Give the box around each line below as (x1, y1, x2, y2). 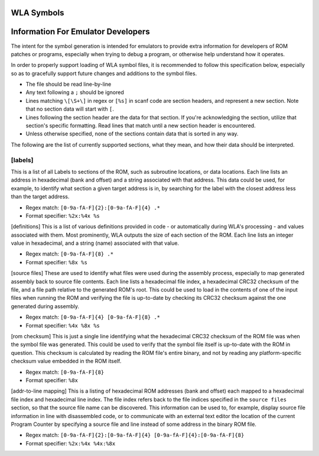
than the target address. (11, 193, 70, 200)
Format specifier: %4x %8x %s (25, 322, 100, 329)
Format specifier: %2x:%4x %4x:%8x (25, 439, 116, 447)
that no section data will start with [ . (25, 105, 115, 112)
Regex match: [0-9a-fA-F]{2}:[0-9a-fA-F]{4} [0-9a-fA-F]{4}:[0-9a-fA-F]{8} (25, 432, 245, 439)
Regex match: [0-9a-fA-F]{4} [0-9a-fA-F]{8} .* (25, 313, 161, 321)
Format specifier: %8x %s (25, 258, 88, 266)
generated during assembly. (11, 302, 80, 310)
